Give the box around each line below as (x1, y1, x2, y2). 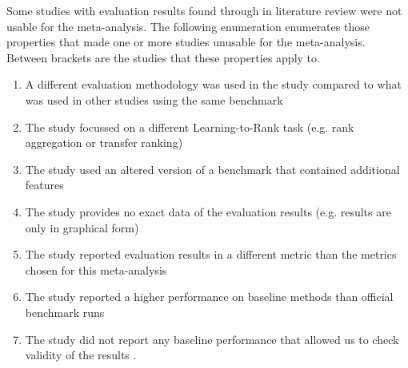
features (25, 176, 64, 193)
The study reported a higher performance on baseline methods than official (25, 288, 394, 305)
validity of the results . (25, 346, 137, 363)
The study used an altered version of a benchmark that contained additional (25, 160, 400, 177)
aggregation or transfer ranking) (25, 134, 183, 151)
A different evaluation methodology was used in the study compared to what (25, 76, 402, 93)
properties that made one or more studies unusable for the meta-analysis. (6, 34, 366, 50)
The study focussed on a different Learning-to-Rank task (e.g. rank (25, 118, 354, 135)
